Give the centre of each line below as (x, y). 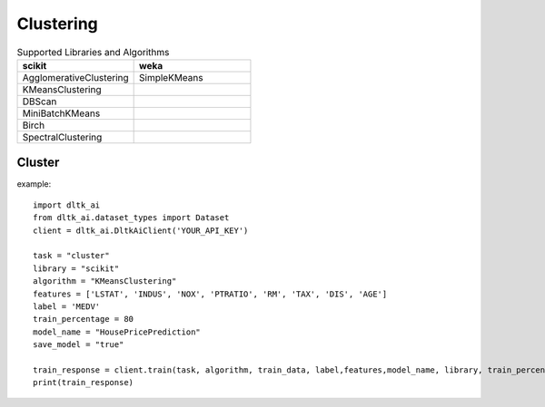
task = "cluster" (71, 256)
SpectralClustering (62, 137)
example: (34, 184)
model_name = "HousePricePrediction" (117, 332)
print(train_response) (84, 383)
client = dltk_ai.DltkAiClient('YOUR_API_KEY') (141, 230)
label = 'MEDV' (67, 306)
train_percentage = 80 (84, 319)
